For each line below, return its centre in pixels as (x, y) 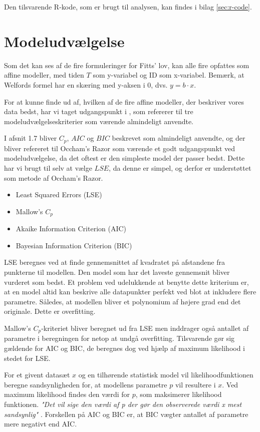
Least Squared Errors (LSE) (59, 194)
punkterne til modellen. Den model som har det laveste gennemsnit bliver (117, 272)
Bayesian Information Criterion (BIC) (74, 245)
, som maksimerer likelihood (179, 394)
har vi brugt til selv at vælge (48, 167)
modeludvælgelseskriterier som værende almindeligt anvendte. (99, 121)
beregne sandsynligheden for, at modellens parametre (86, 384)
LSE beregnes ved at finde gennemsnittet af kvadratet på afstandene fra (114, 262)
